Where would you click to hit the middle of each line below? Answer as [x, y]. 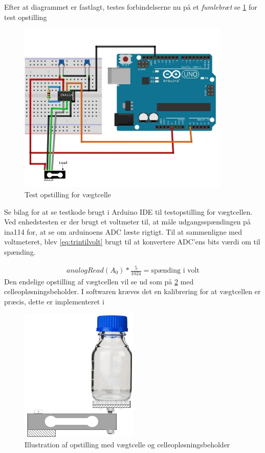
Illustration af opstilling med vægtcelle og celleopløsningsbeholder [127, 444]
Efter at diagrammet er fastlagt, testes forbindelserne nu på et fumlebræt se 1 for [131, 7]
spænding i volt [175, 271]
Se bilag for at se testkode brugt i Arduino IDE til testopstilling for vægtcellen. [128, 211]
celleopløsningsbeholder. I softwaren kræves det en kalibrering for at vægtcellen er [132, 291]
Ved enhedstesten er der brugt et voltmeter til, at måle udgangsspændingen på [127, 222]
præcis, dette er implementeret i [54, 302]
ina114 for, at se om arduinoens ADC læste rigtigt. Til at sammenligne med [123, 231]
